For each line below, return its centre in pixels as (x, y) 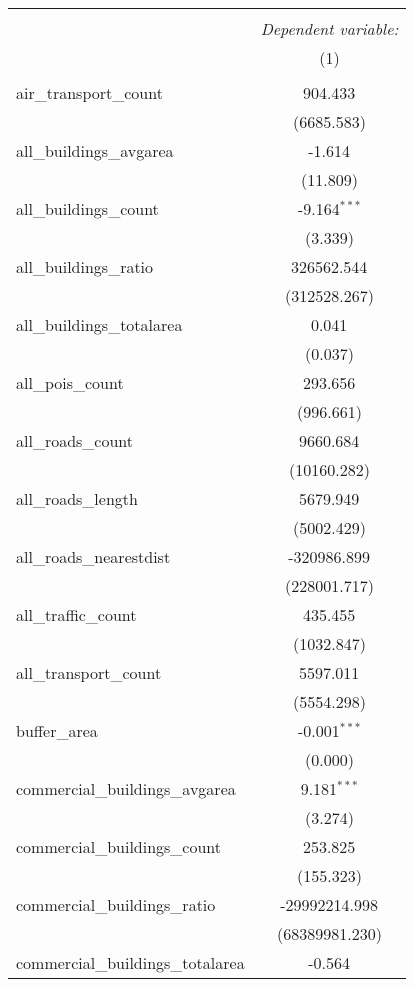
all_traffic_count (76, 614)
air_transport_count (89, 92)
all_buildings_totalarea (99, 324)
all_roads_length (77, 498)
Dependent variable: (329, 28)
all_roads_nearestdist (93, 556)
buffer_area (57, 730)
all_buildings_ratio (85, 266)
